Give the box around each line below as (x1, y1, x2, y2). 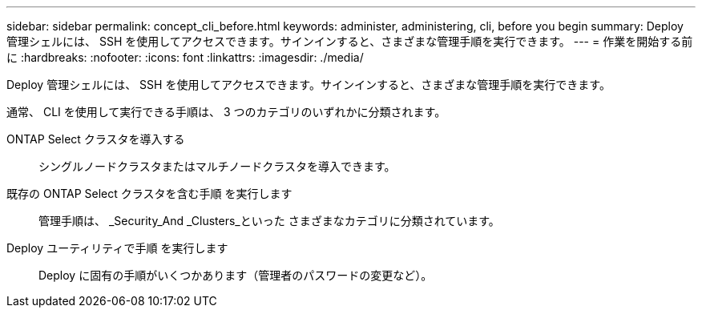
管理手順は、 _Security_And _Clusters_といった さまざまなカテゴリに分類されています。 (38, 214, 500, 227)
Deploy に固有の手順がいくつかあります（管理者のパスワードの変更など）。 (38, 268, 433, 282)
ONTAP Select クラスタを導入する (6, 132, 185, 146)
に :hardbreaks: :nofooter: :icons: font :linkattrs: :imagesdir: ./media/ (6, 50, 364, 64)
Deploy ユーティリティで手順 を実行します (6, 241, 228, 255)
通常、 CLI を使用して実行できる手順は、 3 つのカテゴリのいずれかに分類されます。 (6, 105, 446, 119)
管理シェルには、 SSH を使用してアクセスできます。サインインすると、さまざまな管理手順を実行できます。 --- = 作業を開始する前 (6, 34, 693, 48)
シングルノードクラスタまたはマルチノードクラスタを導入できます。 (38, 159, 396, 173)
